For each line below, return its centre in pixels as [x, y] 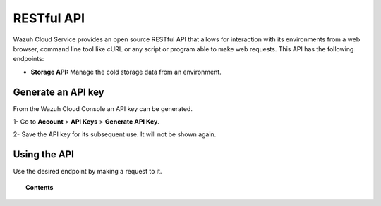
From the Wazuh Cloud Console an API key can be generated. [103, 108]
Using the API [43, 155]
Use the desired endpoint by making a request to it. [87, 172]
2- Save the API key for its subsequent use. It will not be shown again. [115, 134]
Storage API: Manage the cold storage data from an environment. [126, 72]
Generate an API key [59, 92]
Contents [40, 187]
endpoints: [29, 59]
